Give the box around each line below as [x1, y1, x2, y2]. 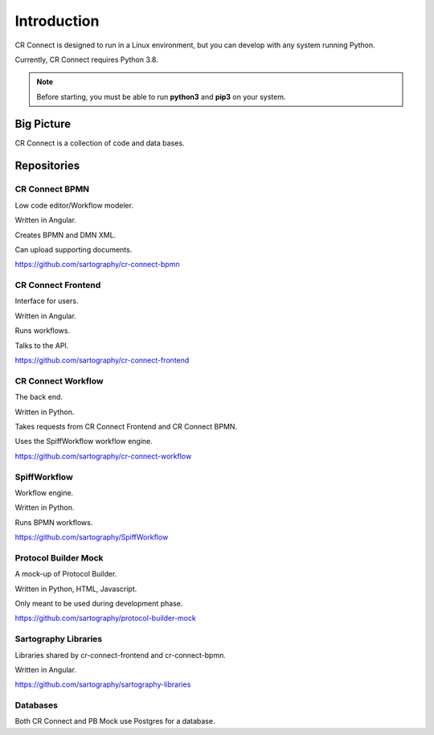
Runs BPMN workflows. [14, 517, 93, 527]
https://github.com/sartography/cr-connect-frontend [14, 355, 190, 365]
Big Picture [14, 117, 72, 130]
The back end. [14, 392, 63, 402]
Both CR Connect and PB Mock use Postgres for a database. [14, 717, 215, 726]
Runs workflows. [14, 326, 71, 335]
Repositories [14, 159, 80, 173]
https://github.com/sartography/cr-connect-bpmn [14, 260, 180, 269]
